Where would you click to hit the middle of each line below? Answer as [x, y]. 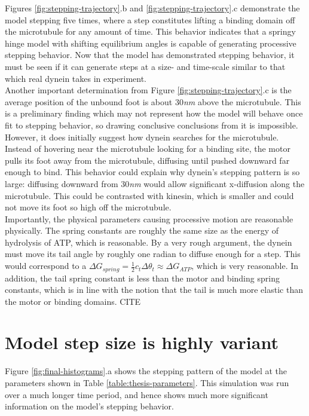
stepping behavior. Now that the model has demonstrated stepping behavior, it [150, 55]
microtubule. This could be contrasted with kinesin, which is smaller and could [149, 195]
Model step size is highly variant [142, 342]
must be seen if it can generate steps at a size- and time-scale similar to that [145, 66]
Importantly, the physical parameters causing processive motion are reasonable [149, 218]
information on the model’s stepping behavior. [89, 406]
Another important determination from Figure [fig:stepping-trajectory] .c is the [148, 90]
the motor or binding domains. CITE [73, 301]
